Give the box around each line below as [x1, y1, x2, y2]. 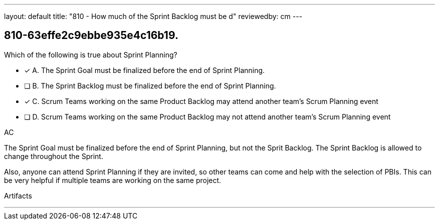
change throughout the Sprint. [4, 151, 103, 160]
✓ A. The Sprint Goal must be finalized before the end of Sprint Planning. [24, 65, 265, 74]
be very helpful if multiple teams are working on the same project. [4, 175, 222, 184]
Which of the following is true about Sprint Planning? [4, 50, 177, 59]
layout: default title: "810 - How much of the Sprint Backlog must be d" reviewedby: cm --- [4, 12, 303, 20]
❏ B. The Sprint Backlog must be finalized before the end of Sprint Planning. [24, 81, 276, 90]
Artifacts [4, 191, 32, 200]
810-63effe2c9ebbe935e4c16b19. [4, 29, 178, 42]
